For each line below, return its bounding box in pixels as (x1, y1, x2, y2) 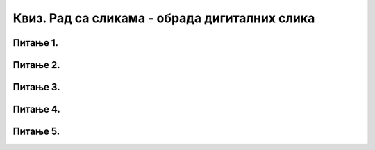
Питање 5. (12, 126, 60, 137)
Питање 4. (12, 103, 60, 115)
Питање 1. (12, 37, 59, 49)
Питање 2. (12, 59, 60, 71)
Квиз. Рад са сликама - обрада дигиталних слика (12, 10, 315, 26)
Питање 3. (12, 81, 60, 93)
